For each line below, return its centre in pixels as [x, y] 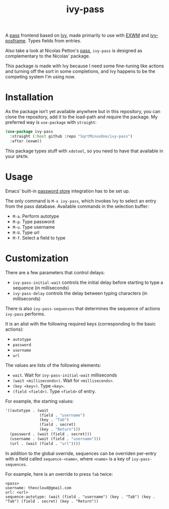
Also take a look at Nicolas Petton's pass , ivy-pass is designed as [74, 51]
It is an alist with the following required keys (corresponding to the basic [81, 324]
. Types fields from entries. [53, 41]
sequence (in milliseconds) [41, 288]
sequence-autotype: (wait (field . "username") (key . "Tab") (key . [80, 497]
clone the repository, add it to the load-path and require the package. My [81, 117]
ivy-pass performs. [25, 314]
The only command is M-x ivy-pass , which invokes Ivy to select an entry [81, 201]
